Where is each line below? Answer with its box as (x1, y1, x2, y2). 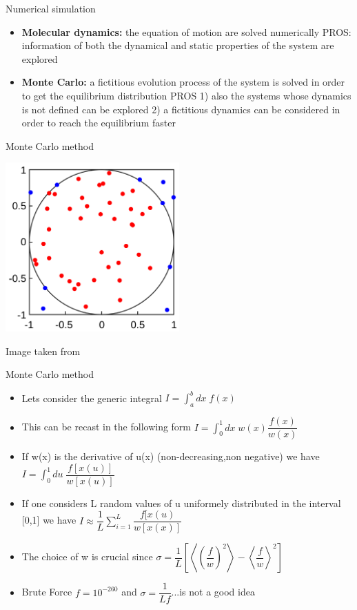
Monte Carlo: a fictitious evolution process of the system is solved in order (21, 75, 345, 89)
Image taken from (6, 343, 81, 358)
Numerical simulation (6, 1, 96, 15)
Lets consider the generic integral (21, 390, 162, 405)
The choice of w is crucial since (21, 549, 153, 564)
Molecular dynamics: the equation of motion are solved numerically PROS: (21, 24, 351, 39)
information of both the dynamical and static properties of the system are (21, 38, 334, 53)
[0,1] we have (21, 513, 76, 527)
